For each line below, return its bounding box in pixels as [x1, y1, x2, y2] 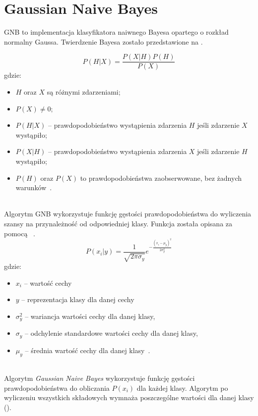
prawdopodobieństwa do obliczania [4, 382, 110, 393]
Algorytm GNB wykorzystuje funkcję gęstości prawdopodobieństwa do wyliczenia [4, 208, 252, 219]
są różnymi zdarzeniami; [47, 86, 121, 97]
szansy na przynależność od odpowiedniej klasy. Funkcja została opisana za [4, 218, 233, 228]
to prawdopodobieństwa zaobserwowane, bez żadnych [80, 172, 242, 183]
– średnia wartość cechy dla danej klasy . [25, 345, 150, 355]
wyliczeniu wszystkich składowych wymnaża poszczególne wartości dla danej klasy [4, 392, 254, 403]
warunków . [15, 182, 52, 193]
